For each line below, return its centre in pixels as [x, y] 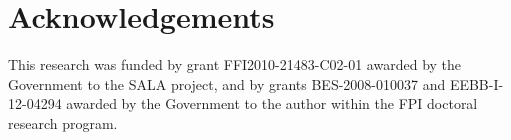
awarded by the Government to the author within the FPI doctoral [272, 103]
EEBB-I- [476, 83]
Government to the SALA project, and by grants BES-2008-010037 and [227, 83]
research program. [63, 122]
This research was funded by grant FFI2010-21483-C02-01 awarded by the [235, 64]
